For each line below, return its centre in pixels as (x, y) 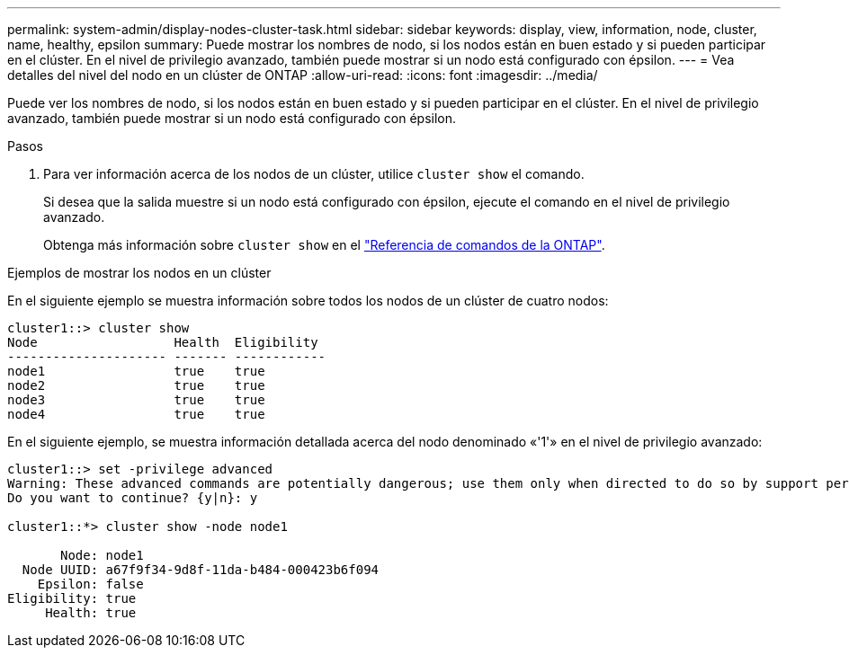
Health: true (91, 613)
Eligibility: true (72, 598)
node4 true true (136, 414)
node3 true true (136, 400)
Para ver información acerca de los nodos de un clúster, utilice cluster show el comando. (314, 174)
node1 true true (136, 371)
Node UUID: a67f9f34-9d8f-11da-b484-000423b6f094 (201, 570)
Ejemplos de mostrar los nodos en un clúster (139, 273)
